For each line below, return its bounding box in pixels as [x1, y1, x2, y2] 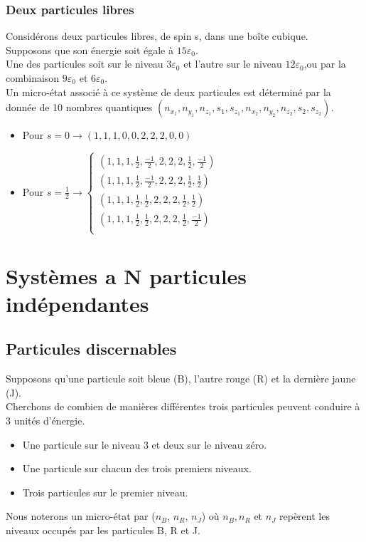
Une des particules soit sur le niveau [6, 56, 163, 71]
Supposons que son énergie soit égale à [6, 42, 173, 57]
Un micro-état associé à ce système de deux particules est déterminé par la [6, 84, 331, 99]
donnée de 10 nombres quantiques [6, 100, 153, 115]
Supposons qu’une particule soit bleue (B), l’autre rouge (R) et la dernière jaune [6, 371, 356, 386]
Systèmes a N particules [6, 261, 247, 290]
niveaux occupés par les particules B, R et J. [6, 522, 200, 537]
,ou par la [303, 56, 346, 71]
